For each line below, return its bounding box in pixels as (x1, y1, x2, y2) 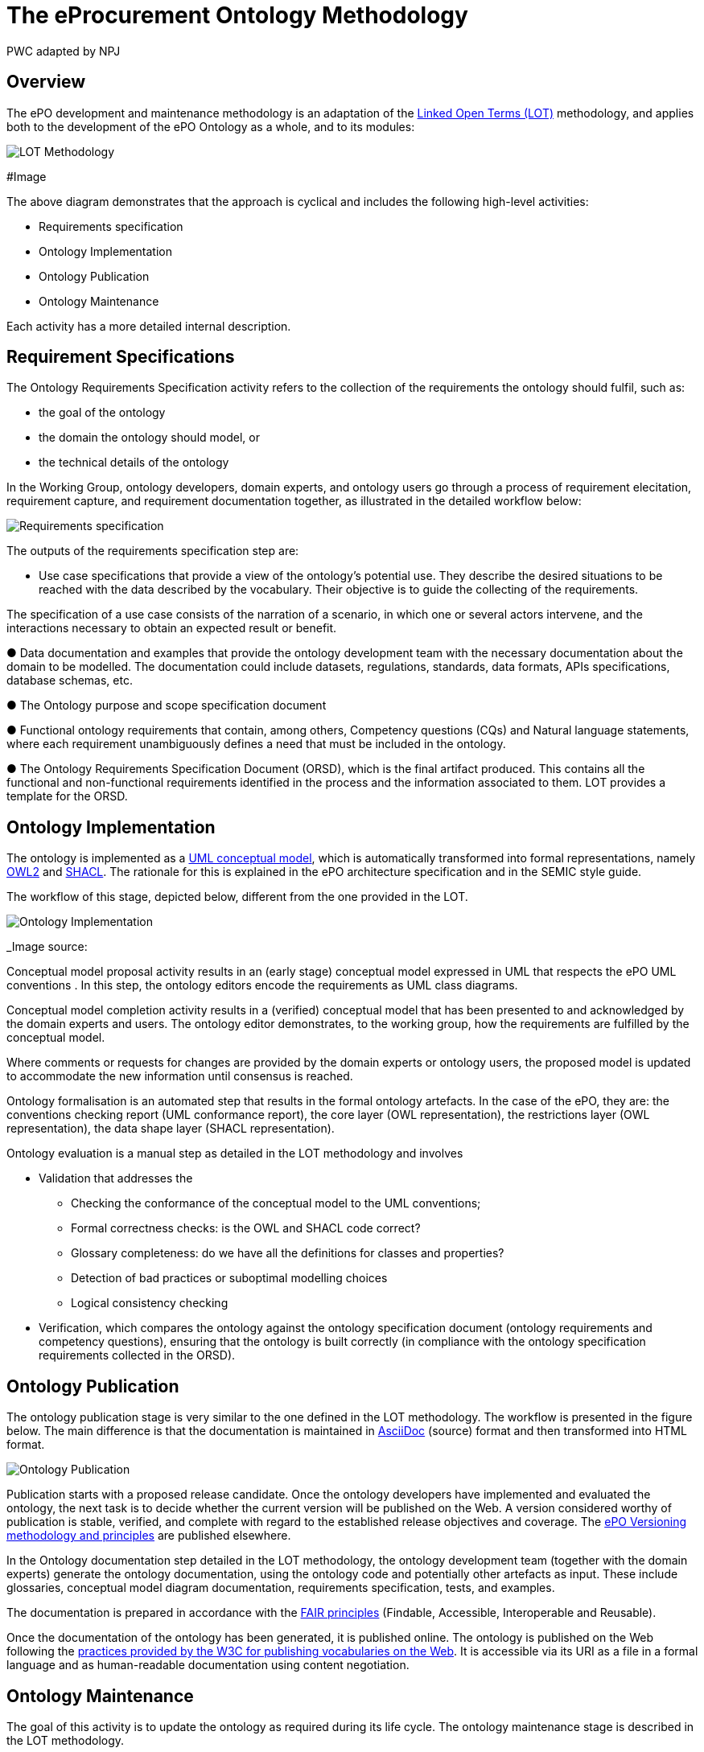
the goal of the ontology (39, 405, 166, 420)
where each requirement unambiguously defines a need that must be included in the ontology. (6, 737, 506, 751)
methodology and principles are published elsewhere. (6, 1528, 291, 1543)
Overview (6, 72, 86, 93)
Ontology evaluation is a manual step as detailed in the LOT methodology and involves (6, 1146, 463, 1161)
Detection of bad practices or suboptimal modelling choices (71, 1271, 388, 1285)
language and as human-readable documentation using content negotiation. (6, 1658, 410, 1672)
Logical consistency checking (71, 1296, 228, 1310)
